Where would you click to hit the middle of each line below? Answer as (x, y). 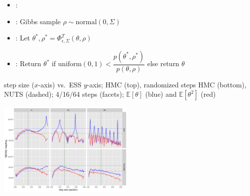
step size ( (19, 84)
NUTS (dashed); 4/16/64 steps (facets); (64, 94)
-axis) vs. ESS (60, 84)
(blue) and (161, 94)
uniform (70, 64)
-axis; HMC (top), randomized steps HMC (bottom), (167, 84)
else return (163, 63)
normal (86, 22)
